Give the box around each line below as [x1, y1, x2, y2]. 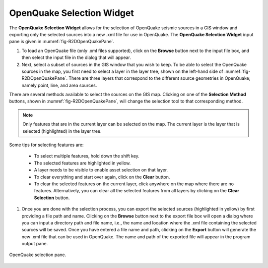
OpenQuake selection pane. [9, 252, 67, 258]
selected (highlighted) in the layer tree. [22, 128, 102, 134]
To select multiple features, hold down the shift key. [34, 153, 140, 159]
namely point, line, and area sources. [21, 82, 97, 88]
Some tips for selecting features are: [9, 142, 84, 148]
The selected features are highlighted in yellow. [34, 160, 131, 166]
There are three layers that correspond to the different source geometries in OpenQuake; [68, 75, 251, 81]
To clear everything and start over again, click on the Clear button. [34, 174, 170, 180]
